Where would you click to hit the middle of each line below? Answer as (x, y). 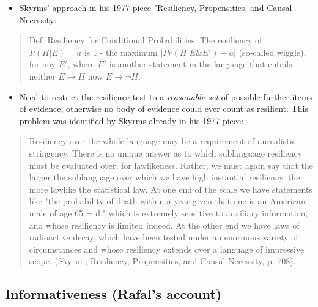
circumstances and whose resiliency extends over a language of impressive (167, 249)
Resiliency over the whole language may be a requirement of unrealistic (162, 141)
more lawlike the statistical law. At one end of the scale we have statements (171, 189)
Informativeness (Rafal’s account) (113, 294)
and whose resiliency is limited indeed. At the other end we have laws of (164, 225)
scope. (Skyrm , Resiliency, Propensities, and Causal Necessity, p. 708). (162, 261)
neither (42, 76)
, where (81, 64)
